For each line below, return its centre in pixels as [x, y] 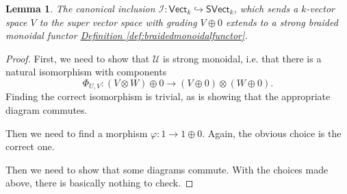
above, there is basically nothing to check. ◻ [100, 183]
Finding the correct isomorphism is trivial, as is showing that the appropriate [168, 96]
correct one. [30, 146]
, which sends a [266, 8]
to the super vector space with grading [118, 22]
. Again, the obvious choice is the [272, 133]
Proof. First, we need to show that [78, 58]
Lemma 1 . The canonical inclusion [80, 8]
